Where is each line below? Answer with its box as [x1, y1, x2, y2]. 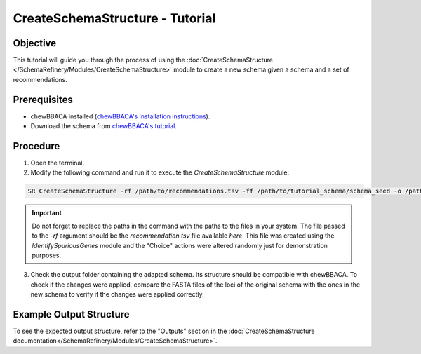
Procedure [13, 140, 60, 152]
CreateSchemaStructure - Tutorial [13, 11, 216, 26]
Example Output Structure [13, 308, 130, 320]
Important [32, 209, 62, 217]
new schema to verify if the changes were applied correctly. [30, 290, 205, 299]
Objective [13, 37, 57, 49]
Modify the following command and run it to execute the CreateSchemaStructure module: [30, 168, 290, 177]
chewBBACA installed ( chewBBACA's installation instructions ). [30, 112, 210, 121]
